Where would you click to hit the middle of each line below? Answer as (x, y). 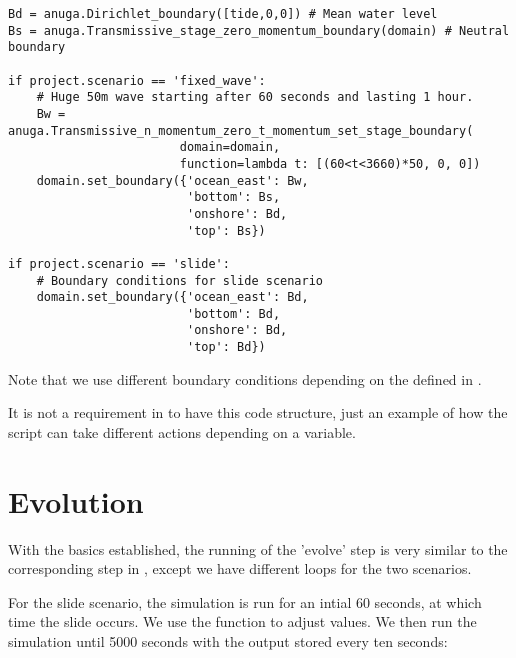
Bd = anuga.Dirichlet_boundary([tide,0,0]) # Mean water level (223, 14)
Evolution (76, 500)
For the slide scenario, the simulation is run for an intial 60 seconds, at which (245, 601)
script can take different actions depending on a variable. (182, 431)
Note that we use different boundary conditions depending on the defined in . (245, 378)
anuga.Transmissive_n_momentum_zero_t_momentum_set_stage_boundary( (241, 130)
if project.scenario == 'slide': (119, 263)
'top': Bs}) (226, 230)
